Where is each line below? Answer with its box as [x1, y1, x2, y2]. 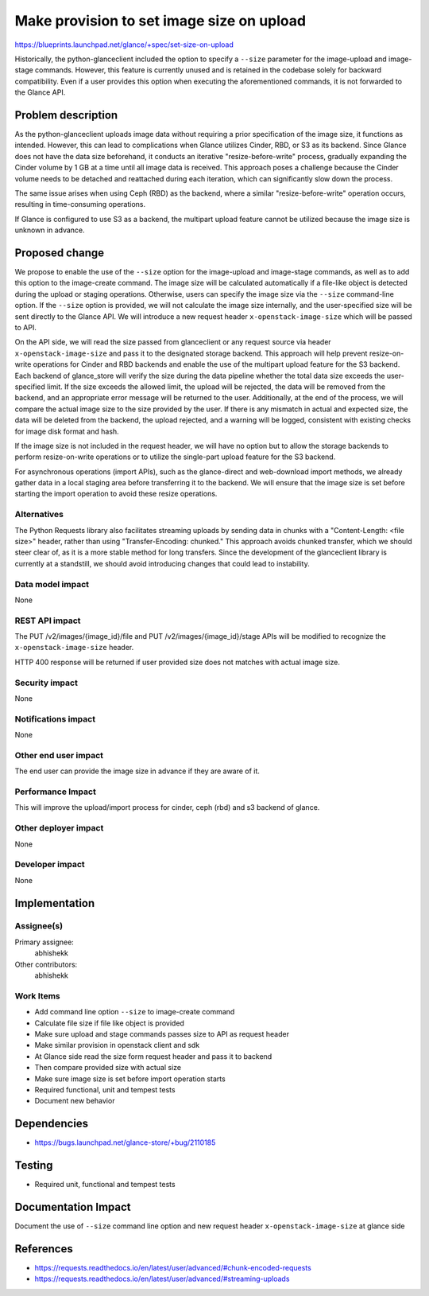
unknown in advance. [14, 225, 85, 235]
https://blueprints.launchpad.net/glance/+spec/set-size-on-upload [14, 40, 234, 49]
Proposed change [14, 246, 105, 259]
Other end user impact [14, 749, 103, 761]
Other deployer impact [14, 823, 104, 834]
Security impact [14, 677, 79, 688]
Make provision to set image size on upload [14, 12, 306, 29]
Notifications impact [14, 713, 95, 724]
